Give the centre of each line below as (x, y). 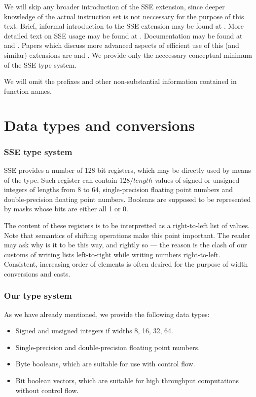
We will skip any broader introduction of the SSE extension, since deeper (114, 6)
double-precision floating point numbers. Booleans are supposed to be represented (128, 199)
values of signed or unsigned (197, 179)
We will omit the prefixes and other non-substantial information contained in (120, 81)
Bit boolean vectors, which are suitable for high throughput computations (127, 380)
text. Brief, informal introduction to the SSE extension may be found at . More (124, 26)
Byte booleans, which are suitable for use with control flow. (105, 364)
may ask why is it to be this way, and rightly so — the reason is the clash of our (126, 245)
